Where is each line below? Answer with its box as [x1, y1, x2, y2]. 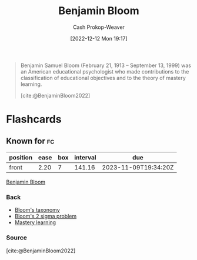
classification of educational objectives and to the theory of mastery [20, 74, 186, 81]
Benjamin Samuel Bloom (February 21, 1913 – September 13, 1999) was [20, 62, 191, 69]
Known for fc [6, 136, 55, 146]
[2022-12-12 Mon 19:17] [70, 35, 128, 42]
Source [6, 234, 28, 242]
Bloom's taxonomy [14, 206, 60, 214]
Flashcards [6, 113, 62, 126]
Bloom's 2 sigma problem [14, 213, 77, 220]
